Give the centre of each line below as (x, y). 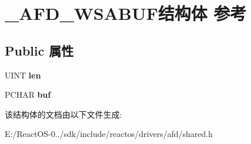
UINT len (23, 75)
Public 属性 (39, 50)
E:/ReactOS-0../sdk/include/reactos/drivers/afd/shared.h (109, 134)
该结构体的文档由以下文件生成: (63, 114)
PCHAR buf (28, 95)
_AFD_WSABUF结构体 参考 (126, 13)
